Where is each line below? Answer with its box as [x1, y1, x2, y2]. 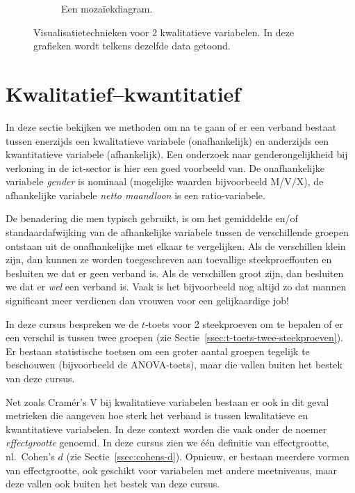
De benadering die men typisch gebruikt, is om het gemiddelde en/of [6, 211, 298, 226]
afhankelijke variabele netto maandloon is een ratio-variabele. [6, 187, 265, 202]
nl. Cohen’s [6, 448, 55, 463]
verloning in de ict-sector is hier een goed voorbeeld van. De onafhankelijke [6, 160, 325, 175]
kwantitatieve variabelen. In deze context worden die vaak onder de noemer [6, 421, 327, 436]
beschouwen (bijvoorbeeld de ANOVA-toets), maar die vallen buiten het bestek [6, 357, 342, 372]
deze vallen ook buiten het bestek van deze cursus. [6, 476, 220, 491]
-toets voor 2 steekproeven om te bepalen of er [145, 316, 343, 331]
